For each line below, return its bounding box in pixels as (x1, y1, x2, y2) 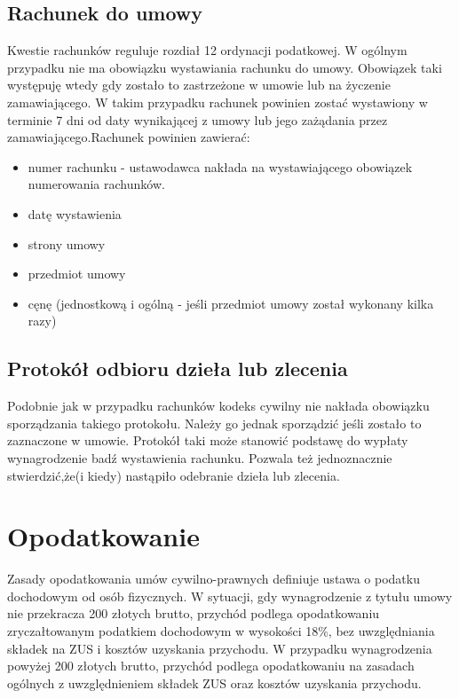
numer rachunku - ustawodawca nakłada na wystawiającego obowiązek (28, 157, 413, 176)
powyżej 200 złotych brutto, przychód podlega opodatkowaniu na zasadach (7, 656, 415, 675)
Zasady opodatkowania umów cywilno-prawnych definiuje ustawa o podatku (7, 569, 420, 588)
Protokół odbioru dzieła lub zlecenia (7, 355, 348, 382)
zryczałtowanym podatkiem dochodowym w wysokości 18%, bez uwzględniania (7, 622, 435, 639)
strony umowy (28, 234, 106, 253)
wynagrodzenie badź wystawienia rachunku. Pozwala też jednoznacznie (7, 448, 392, 467)
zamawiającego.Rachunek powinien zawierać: (7, 128, 250, 146)
